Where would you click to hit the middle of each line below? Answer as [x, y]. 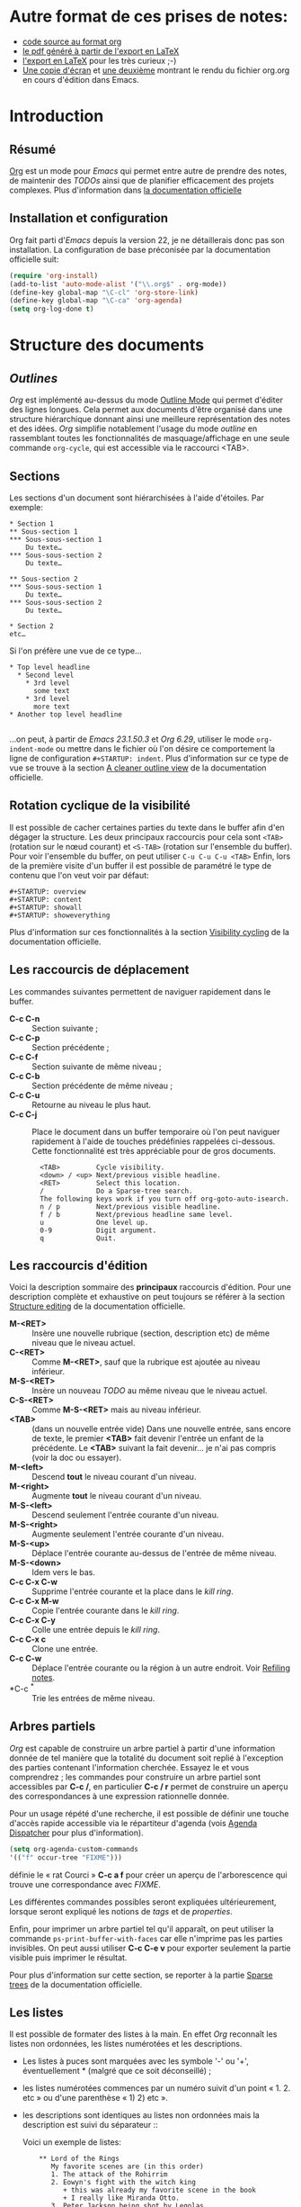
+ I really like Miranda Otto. [121, 2198]
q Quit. [78, 1238]
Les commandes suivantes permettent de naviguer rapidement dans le [140, 991]
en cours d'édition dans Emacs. [80, 79]
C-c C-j [23, 1114]
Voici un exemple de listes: [71, 2142]
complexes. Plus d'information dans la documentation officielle [126, 190]
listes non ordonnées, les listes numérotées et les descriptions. [126, 2044]
